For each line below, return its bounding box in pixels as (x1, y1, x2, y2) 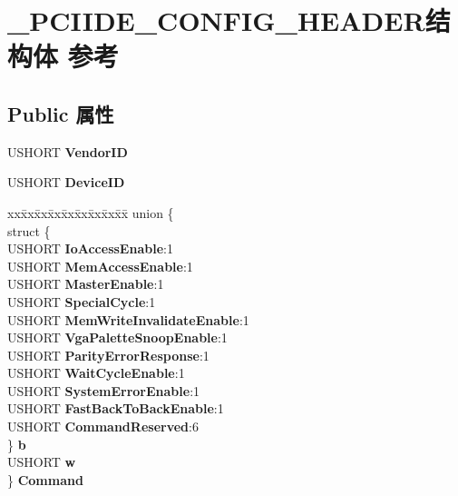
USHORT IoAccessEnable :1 (7, 239, 173, 258)
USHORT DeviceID (7, 173, 125, 192)
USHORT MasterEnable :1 (7, 274, 164, 293)
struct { (7, 221, 51, 240)
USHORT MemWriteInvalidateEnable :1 (7, 310, 249, 329)
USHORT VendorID (7, 142, 128, 161)
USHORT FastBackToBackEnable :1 (7, 399, 224, 418)
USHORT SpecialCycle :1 (7, 292, 156, 311)
